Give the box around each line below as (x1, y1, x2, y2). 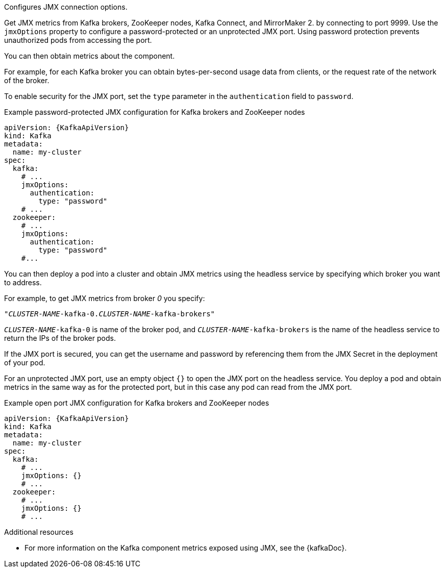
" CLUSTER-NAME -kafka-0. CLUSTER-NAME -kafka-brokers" (4, 310, 215, 318)
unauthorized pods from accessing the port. (4, 36, 152, 44)
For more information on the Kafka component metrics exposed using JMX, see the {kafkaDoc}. (24, 543, 347, 552)
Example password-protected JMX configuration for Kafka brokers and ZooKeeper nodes (4, 108, 305, 116)
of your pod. (4, 358, 45, 367)
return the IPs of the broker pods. (4, 334, 116, 342)
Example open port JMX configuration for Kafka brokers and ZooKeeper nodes (4, 399, 269, 407)
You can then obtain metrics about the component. (4, 52, 175, 60)
